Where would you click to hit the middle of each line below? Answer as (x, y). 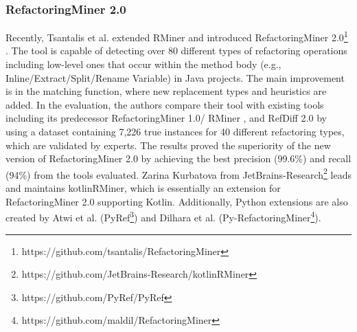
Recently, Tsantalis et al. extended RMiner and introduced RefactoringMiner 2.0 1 (177, 36)
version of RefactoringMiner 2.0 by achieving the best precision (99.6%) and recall (178, 158)
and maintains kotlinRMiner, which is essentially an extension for (143, 188)
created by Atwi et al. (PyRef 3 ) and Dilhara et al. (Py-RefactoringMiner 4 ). (163, 216)
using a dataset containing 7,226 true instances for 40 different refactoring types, (175, 132)
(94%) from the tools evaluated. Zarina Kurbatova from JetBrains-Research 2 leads (178, 173)
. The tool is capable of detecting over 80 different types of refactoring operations (176, 51)
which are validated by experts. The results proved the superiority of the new (168, 145)
